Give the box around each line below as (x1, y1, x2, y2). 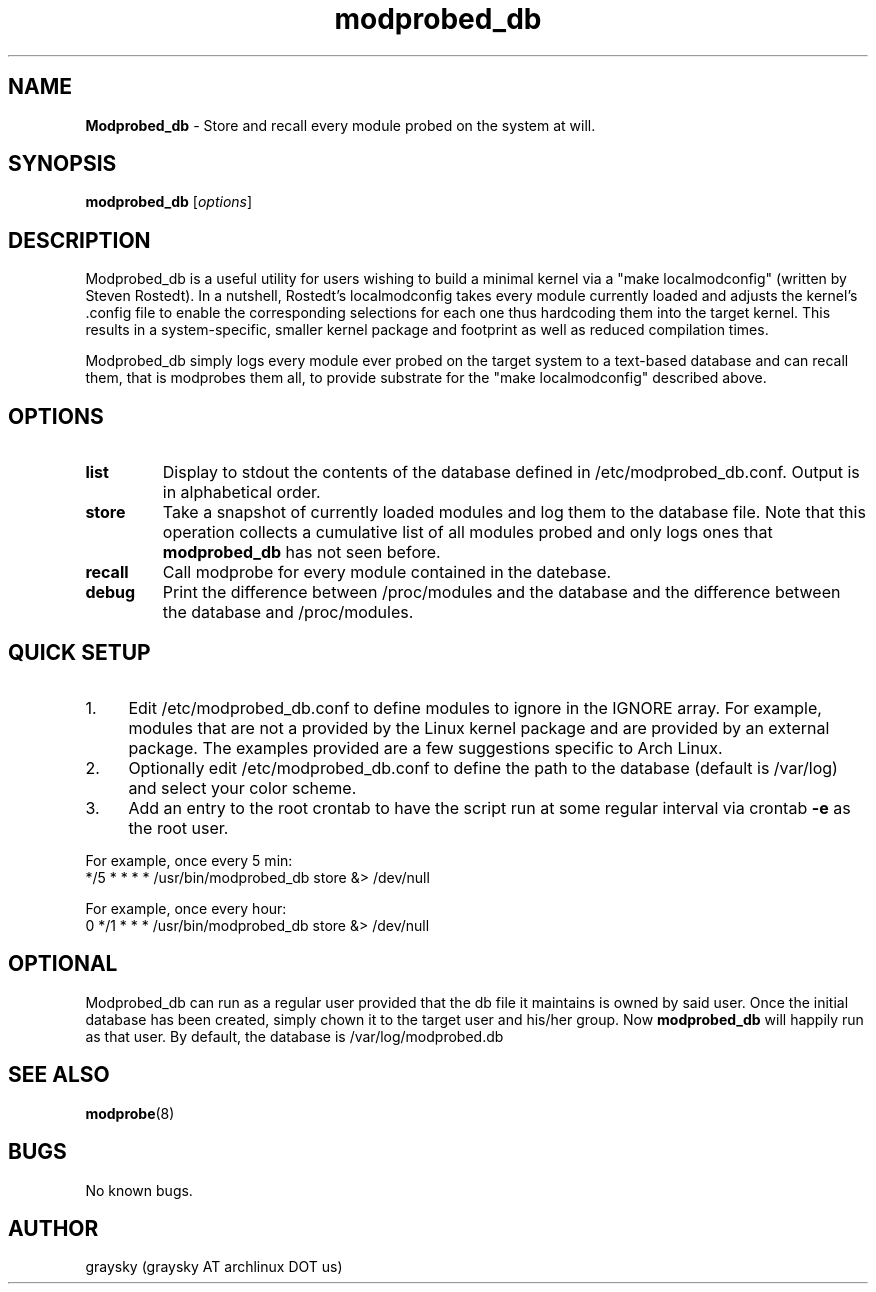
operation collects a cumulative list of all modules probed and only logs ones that (162, 522, 773, 543)
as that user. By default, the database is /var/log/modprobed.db (85, 1027, 504, 1045)
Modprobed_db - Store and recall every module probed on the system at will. (85, 116, 596, 134)
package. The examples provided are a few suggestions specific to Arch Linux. (128, 737, 723, 758)
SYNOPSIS (8, 151, 117, 177)
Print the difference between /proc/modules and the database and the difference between (162, 582, 841, 603)
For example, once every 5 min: (85, 851, 293, 869)
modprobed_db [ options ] (85, 193, 253, 211)
